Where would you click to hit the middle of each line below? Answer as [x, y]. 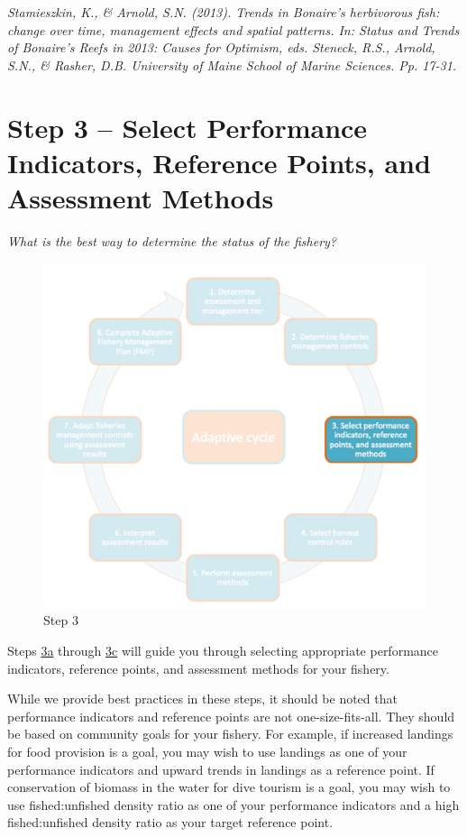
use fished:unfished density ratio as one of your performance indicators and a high [233, 804]
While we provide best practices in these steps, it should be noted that [202, 699]
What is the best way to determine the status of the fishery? [172, 240]
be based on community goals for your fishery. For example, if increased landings [230, 734]
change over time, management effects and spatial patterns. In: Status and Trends [233, 29]
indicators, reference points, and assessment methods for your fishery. [198, 668]
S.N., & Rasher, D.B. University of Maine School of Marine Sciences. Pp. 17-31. [232, 64]
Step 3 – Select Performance [188, 127]
